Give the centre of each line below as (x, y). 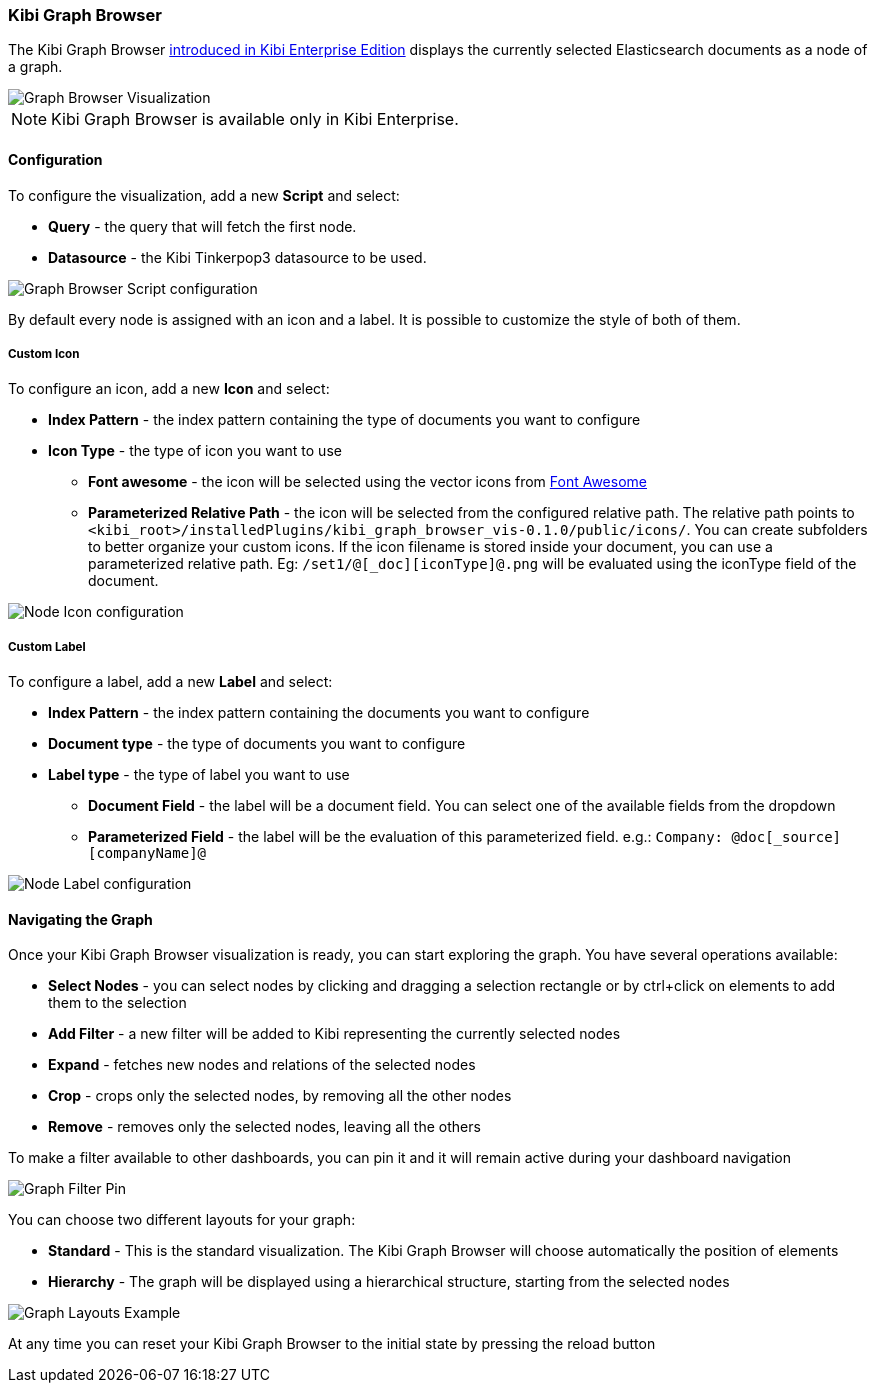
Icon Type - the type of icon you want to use (195, 451)
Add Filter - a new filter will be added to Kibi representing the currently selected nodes (334, 1034)
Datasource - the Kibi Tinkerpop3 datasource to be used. (237, 257)
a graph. (35, 67)
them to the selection (117, 1003)
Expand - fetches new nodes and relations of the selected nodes (262, 1065)
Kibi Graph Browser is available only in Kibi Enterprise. (255, 119)
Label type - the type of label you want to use (199, 775)
